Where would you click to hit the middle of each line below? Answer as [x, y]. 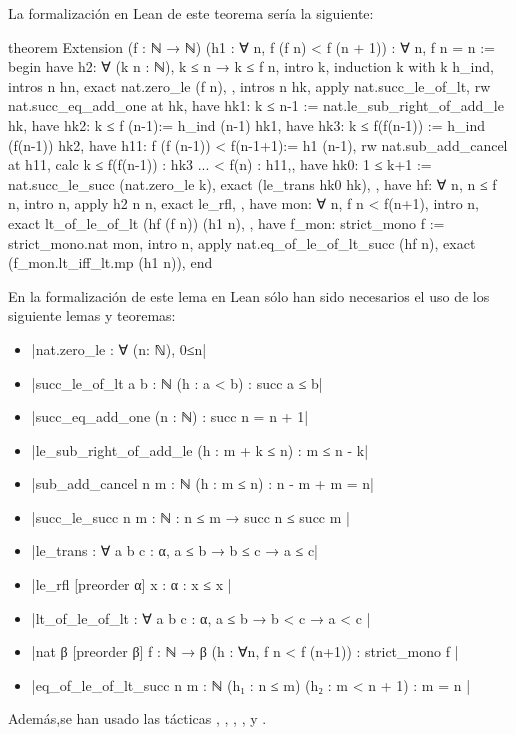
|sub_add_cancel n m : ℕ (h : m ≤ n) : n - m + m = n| [202, 483]
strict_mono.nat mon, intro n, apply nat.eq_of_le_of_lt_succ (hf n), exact [242, 242]
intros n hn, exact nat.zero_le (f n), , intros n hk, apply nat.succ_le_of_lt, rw [249, 85]
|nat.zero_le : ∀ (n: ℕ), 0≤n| [119, 348]
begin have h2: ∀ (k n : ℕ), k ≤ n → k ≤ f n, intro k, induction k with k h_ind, [251, 66]
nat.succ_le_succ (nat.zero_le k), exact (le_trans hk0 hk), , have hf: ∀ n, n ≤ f [252, 183]
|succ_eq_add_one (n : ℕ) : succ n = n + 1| [170, 416]
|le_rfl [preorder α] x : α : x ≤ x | [131, 584]
